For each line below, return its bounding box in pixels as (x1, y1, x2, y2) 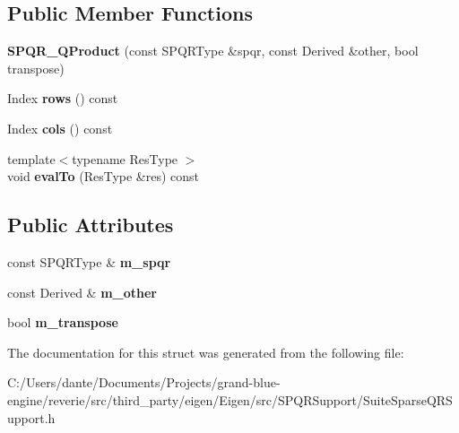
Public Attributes (7, 211, 174, 238)
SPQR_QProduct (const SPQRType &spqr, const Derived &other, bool (7, 41, 419, 60)
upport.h (7, 408, 56, 427)
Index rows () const (7, 89, 118, 108)
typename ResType (72, 149, 178, 168)
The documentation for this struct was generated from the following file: (7, 342, 404, 361)
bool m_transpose (7, 313, 118, 332)
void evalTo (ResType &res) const (7, 167, 200, 186)
